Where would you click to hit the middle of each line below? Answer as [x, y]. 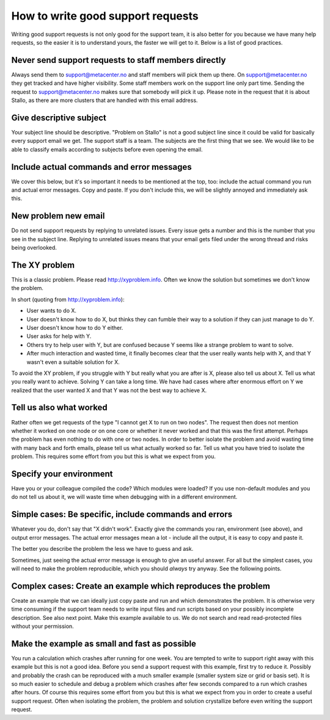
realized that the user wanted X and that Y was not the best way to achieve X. [109, 390]
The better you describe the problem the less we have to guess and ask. [102, 549]
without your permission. [43, 626]
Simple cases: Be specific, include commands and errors [122, 515]
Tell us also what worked [60, 408]
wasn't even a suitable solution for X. [73, 362]
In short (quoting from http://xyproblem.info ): [68, 299]
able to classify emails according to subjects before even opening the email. [107, 149]
